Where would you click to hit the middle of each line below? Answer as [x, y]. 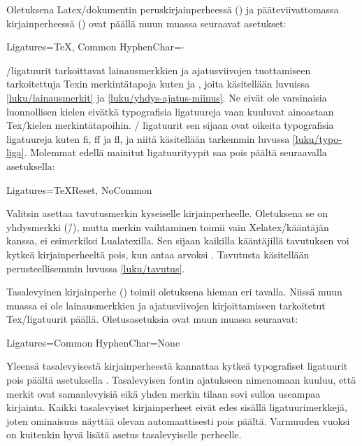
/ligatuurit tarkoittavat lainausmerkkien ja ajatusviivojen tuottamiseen [159, 70]
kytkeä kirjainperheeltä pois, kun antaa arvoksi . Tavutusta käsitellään [158, 254]
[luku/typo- [317, 138]
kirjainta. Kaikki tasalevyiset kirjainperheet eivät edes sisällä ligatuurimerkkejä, [177, 407]
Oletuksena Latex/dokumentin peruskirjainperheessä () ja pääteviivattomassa [173, 9]
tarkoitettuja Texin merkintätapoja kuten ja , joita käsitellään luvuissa [158, 84]
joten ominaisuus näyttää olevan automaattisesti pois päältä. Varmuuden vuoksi [178, 420]
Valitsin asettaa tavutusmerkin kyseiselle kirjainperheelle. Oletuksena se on [167, 213]
